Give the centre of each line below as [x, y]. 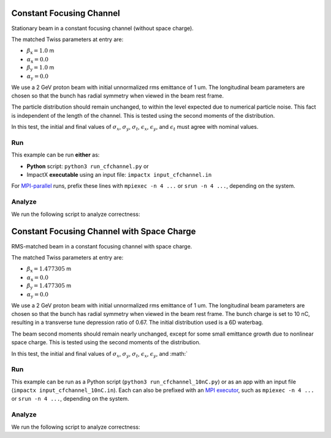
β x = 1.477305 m [49, 270]
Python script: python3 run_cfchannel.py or [88, 166]
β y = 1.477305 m [49, 286]
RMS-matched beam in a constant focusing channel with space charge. [102, 246]
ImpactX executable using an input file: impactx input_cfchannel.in [119, 175]
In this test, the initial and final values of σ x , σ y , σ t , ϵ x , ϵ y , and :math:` [100, 354]
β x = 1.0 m [40, 51]
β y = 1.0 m [40, 68]
